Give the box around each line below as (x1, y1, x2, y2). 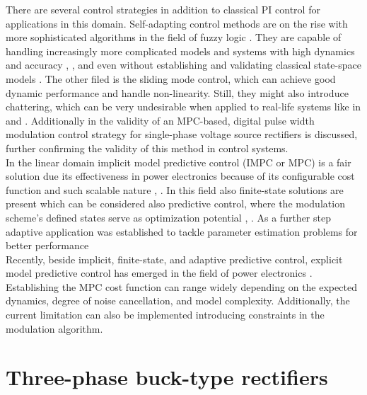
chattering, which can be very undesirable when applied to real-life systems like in (6, 99, 361, 114)
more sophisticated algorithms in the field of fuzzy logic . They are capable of (6, 30, 342, 45)
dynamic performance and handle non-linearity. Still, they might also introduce (6, 85, 349, 100)
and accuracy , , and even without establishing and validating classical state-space (6, 57, 361, 72)
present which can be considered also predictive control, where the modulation (6, 196, 345, 211)
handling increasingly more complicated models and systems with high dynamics (6, 43, 355, 58)
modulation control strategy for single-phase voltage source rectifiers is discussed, (6, 127, 358, 142)
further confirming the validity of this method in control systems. (6, 140, 289, 155)
